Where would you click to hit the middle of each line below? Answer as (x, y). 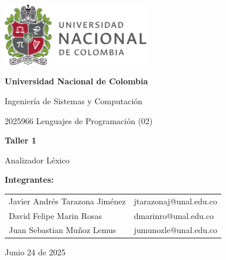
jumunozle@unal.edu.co (176, 230)
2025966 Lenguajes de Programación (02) (79, 120)
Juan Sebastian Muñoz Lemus (63, 230)
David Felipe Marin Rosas (56, 215)
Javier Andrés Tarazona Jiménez (67, 201)
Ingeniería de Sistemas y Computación (74, 100)
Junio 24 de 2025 (35, 252)
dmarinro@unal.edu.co (174, 215)
